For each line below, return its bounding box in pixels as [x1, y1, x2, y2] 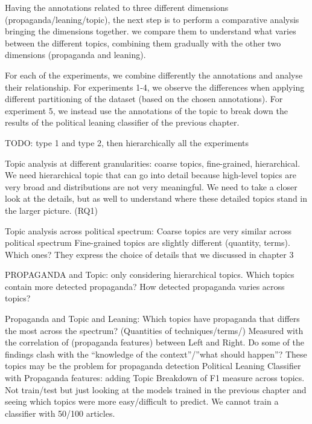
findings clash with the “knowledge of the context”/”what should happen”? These [5, 347, 307, 360]
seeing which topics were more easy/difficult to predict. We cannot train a [5, 395, 279, 408]
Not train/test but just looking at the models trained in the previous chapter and [5, 383, 307, 396]
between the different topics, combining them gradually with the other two [5, 36, 281, 49]
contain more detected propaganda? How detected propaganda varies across [5, 280, 285, 292]
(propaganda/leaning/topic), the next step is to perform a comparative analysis [5, 13, 299, 25]
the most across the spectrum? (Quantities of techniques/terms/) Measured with [5, 324, 304, 336]
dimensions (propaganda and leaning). [5, 48, 146, 61]
